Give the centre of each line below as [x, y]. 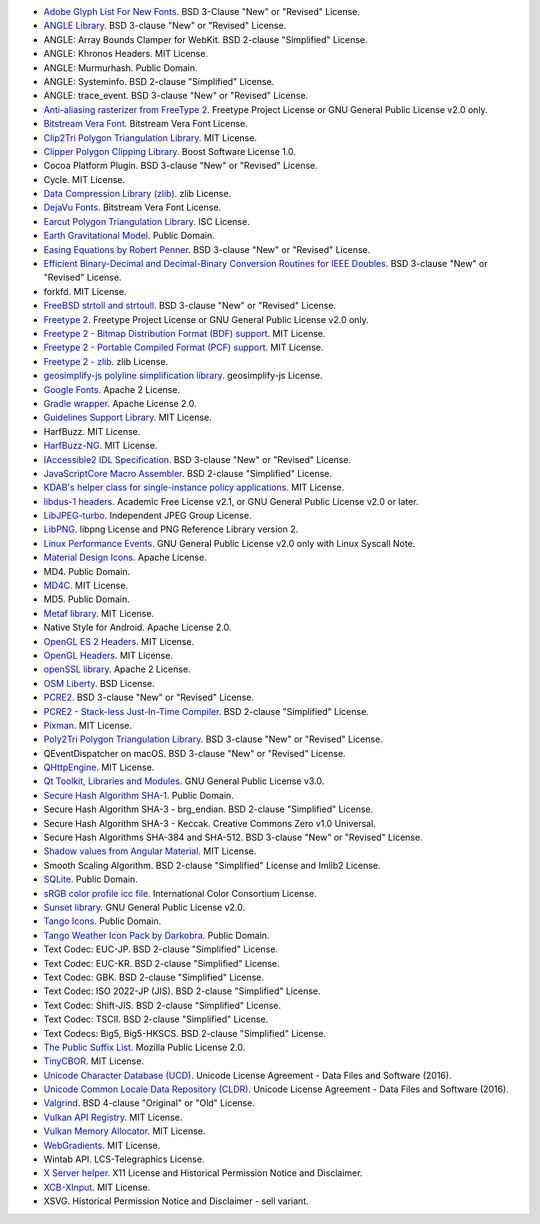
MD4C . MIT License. [86, 586]
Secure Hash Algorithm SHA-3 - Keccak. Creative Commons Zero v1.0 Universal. [210, 823]
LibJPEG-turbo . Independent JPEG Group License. [147, 516]
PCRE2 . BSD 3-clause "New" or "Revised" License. [149, 697]
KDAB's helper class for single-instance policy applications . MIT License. [194, 487]
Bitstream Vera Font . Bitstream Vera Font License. [146, 124]
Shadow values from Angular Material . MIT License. [150, 851]
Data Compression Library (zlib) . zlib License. [137, 194]
